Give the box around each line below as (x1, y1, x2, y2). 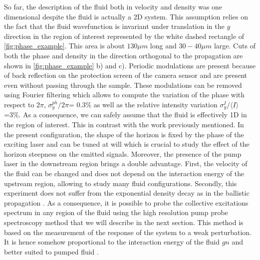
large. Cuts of (214, 40, 256, 51)
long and (150, 40, 177, 51)
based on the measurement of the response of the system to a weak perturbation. (4, 227, 252, 237)
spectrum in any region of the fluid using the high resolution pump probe (4, 207, 228, 218)
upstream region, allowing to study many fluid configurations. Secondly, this (4, 178, 237, 188)
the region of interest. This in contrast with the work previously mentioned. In (4, 119, 244, 129)
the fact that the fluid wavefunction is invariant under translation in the (4, 21, 225, 31)
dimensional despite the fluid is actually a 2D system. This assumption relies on (4, 11, 248, 21)
